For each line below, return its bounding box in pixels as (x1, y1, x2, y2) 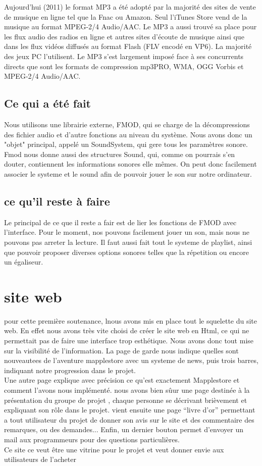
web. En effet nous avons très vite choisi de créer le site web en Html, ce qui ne (4, 325, 249, 336)
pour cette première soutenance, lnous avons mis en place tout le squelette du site (4, 315, 257, 326)
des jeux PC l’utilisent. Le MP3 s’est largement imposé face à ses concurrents (4, 50, 244, 61)
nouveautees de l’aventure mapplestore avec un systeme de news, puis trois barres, (4, 355, 258, 366)
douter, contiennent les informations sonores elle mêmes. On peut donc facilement (4, 159, 257, 169)
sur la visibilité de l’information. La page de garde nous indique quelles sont (4, 345, 239, 355)
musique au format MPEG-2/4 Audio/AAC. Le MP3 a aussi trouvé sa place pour (4, 21, 257, 32)
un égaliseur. (4, 256, 43, 267)
